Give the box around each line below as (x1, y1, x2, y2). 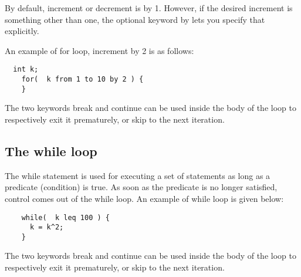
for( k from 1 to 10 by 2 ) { (21, 75, 144, 84)
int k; (13, 65, 39, 74)
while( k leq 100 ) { (21, 213, 110, 222)
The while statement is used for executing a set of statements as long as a (5, 169, 270, 181)
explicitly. (5, 25, 39, 37)
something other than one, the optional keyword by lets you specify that (5, 13, 265, 25)
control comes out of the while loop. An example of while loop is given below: (5, 192, 284, 204)
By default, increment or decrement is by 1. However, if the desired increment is (5, 2, 293, 13)
